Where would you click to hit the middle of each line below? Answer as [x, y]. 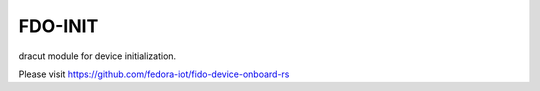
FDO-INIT [58, 26]
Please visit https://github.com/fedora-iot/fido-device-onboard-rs [154, 74]
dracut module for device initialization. [97, 56]
